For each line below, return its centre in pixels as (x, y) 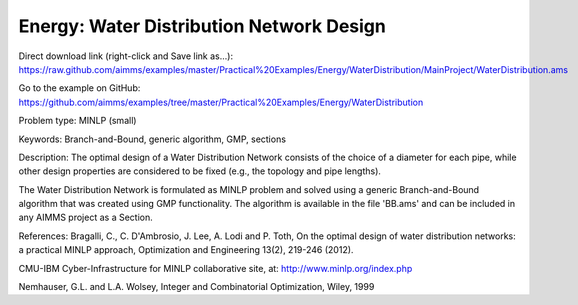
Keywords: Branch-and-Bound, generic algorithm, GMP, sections (152, 139)
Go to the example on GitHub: (79, 88)
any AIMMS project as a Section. (86, 217)
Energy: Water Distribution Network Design (202, 26)
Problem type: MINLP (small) (77, 121)
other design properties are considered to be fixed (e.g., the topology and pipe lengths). (200, 171)
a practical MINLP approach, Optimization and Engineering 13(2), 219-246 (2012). (186, 250)
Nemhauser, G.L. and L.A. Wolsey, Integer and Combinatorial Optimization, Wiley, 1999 (196, 287)
